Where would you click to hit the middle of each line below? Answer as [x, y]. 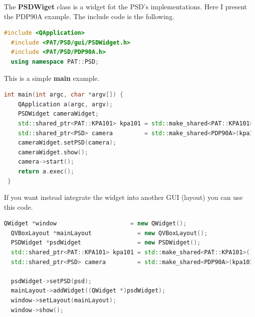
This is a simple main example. [52, 78]
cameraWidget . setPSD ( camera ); [67, 143]
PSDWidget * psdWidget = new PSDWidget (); [106, 243]
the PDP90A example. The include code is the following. [89, 16]
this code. [18, 207]
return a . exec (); [46, 171]
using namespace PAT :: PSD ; [55, 61]
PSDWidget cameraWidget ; [58, 114]
